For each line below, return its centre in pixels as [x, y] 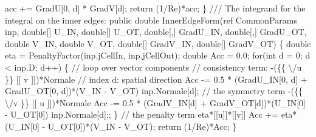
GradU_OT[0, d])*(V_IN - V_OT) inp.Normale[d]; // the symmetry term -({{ [154, 91]
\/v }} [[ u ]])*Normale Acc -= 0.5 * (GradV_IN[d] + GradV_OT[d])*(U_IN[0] [155, 102]
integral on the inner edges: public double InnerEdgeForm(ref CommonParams [151, 20]
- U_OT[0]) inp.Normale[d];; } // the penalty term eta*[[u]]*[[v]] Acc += [142, 114]
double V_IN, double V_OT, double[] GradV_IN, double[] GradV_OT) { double [158, 43]
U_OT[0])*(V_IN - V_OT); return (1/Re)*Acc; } [142, 126]
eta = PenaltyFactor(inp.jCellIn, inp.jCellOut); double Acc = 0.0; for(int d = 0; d [158, 55]
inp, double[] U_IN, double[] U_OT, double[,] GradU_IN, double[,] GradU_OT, [156, 32]
